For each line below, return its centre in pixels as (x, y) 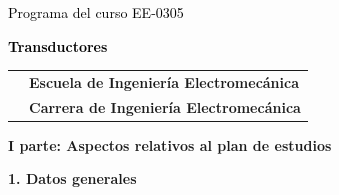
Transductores (58, 45)
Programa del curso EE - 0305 (96, 12)
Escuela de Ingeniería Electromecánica (164, 81)
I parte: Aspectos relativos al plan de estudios (170, 144)
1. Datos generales (72, 178)
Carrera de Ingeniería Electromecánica (165, 106)
